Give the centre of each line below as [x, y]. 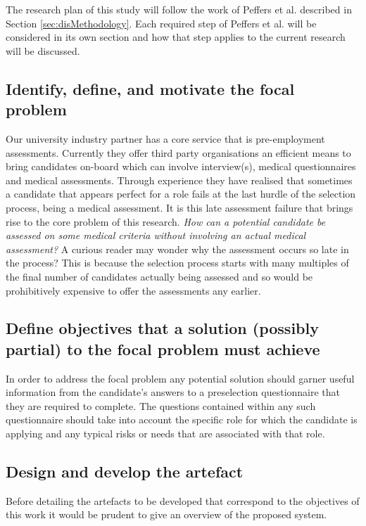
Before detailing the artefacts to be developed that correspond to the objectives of [183, 500]
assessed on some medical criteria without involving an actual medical [156, 235]
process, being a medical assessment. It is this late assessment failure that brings [179, 207]
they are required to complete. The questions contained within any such [161, 405]
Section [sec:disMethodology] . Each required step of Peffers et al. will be [161, 23]
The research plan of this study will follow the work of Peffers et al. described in [179, 9]
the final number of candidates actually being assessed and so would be [159, 276]
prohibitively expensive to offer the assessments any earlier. [133, 290]
